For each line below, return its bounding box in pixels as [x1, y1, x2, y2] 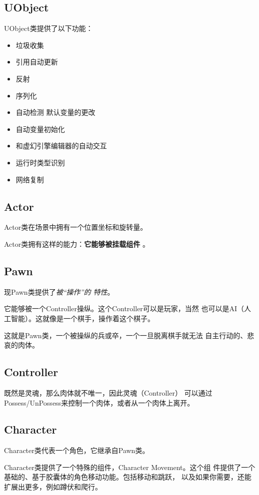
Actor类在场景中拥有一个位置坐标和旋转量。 [4, 222, 147, 232]
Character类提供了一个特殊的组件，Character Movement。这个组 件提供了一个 [4, 462, 255, 472]
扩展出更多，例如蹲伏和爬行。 [4, 482, 102, 492]
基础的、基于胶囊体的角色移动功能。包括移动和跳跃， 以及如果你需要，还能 [4, 472, 251, 482]
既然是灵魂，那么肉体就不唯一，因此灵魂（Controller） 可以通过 [4, 387, 212, 398]
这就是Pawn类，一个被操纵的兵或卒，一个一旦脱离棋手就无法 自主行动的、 [4, 330, 247, 340]
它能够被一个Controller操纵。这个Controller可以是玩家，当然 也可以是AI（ [4, 303, 244, 314]
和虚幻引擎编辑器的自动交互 [15, 140, 107, 151]
